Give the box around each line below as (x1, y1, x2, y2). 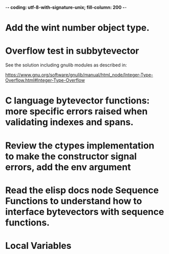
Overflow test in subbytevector (5, 45, 139, 57)
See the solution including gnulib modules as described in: (5, 62, 128, 68)
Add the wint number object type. (5, 22, 150, 33)
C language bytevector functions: (5, 95, 150, 106)
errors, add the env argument (5, 161, 131, 173)
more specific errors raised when (5, 106, 148, 117)
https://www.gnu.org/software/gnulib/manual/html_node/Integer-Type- (5, 72, 153, 78)
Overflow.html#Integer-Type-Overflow (5, 77, 85, 83)
